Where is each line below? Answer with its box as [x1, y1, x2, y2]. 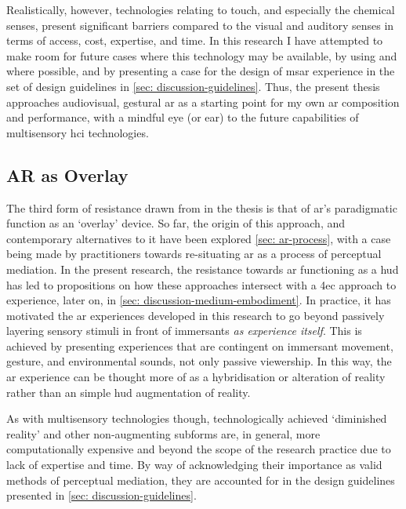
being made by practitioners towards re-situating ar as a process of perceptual [6, 245, 382, 262]
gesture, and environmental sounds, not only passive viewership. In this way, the [6, 353, 392, 369]
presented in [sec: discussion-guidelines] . [6, 487, 197, 504]
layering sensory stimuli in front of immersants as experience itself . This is [6, 322, 362, 339]
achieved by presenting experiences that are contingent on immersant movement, [6, 337, 393, 354]
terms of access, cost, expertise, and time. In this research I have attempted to [6, 32, 383, 49]
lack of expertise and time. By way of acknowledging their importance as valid [6, 456, 382, 473]
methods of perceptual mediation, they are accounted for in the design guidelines [6, 471, 395, 488]
